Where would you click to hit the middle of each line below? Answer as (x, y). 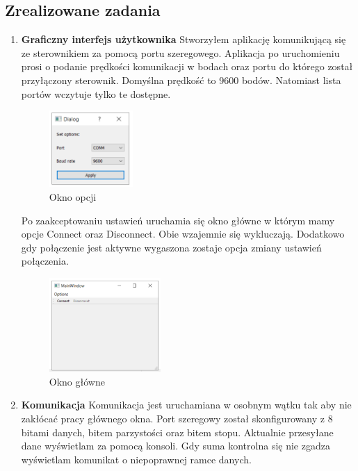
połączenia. (45, 261)
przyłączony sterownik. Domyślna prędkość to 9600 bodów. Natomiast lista (181, 80)
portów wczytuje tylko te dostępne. (96, 93)
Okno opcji (73, 197)
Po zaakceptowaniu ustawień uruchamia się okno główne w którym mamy (178, 220)
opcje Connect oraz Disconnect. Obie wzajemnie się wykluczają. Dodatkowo (183, 234)
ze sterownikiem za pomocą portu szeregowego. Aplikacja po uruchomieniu (180, 52)
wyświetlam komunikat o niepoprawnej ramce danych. (136, 459)
